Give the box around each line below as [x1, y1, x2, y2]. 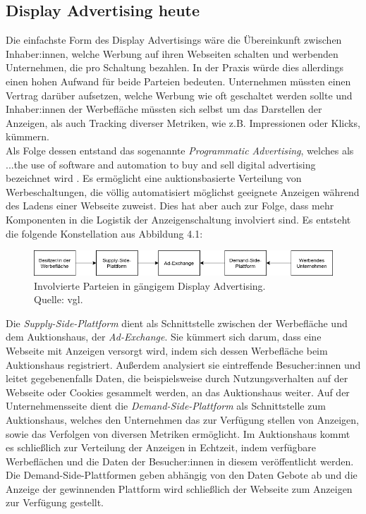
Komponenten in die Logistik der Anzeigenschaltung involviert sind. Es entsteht [6, 212, 351, 226]
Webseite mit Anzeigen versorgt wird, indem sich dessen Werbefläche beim [6, 343, 328, 357]
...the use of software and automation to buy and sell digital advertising [6, 157, 316, 171]
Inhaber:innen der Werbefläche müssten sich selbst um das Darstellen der [6, 102, 322, 116]
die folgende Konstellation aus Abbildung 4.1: [6, 226, 203, 240]
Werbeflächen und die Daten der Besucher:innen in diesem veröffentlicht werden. [6, 453, 354, 468]
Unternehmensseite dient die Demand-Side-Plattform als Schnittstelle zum [6, 398, 326, 413]
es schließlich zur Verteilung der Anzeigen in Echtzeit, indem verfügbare [6, 440, 316, 455]
